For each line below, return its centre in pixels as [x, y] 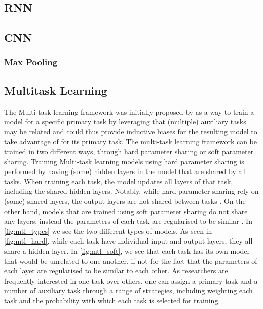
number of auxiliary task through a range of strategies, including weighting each [128, 290]
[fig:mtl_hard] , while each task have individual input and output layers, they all [128, 241]
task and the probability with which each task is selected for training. [112, 300]
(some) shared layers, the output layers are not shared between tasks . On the [125, 201]
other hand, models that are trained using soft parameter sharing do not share [126, 211]
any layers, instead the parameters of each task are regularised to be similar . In [128, 221]
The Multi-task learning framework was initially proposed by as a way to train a [129, 111]
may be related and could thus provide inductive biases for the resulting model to [131, 131]
